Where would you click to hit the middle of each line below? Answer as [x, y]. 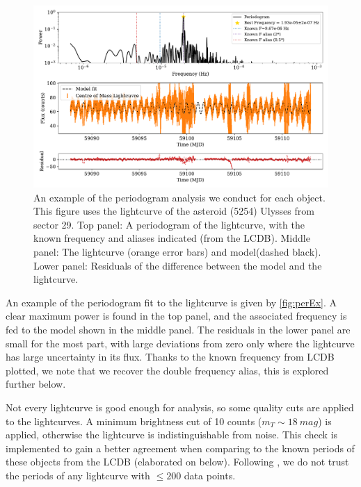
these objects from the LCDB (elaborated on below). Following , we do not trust [177, 462]
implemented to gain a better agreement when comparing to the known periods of [180, 448]
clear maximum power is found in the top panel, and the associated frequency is [176, 316]
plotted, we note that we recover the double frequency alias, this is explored [167, 370]
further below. [36, 384]
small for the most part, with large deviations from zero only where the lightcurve [180, 343]
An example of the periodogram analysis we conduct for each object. [179, 197]
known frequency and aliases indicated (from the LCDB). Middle [172, 238]
